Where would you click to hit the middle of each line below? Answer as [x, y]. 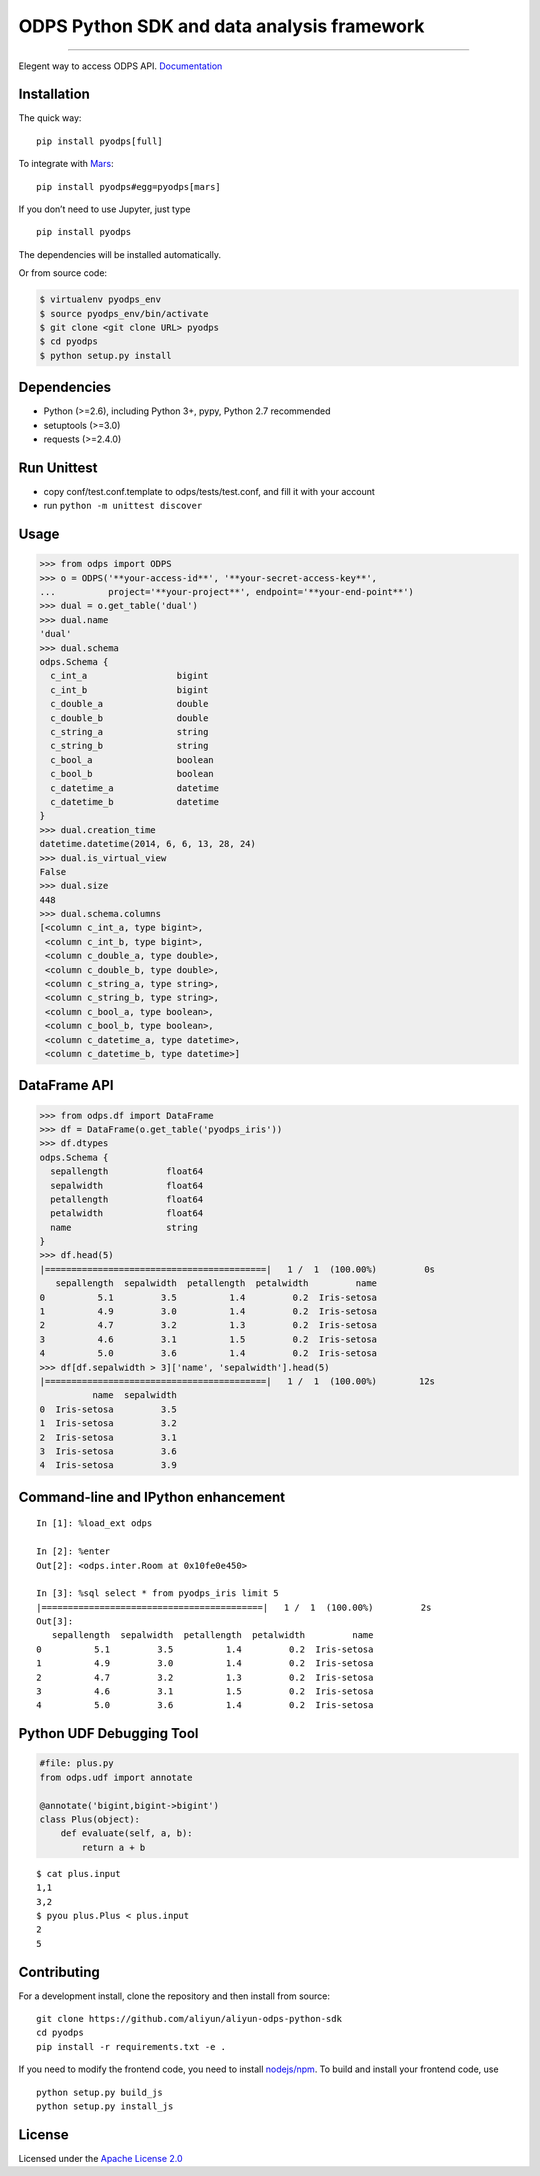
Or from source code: [63, 273]
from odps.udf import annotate [116, 1777]
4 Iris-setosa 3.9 [108, 1465]
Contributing [59, 1971]
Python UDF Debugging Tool [108, 1733]
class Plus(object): [89, 1819]
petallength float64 [127, 1199]
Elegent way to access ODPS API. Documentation [120, 66]
